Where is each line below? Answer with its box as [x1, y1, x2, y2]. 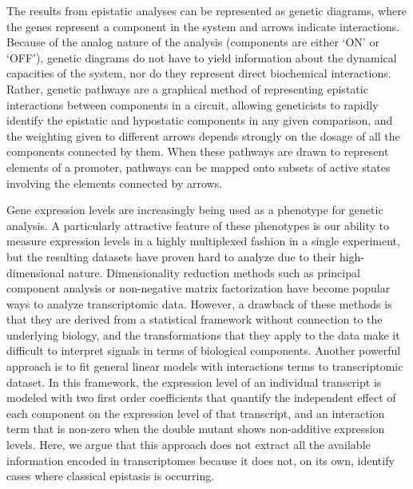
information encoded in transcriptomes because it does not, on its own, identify [6, 451, 395, 468]
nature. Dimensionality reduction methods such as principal [68, 264, 360, 280]
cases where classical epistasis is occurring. [6, 467, 215, 484]
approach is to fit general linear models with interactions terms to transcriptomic [6, 358, 403, 375]
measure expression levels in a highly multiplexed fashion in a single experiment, [6, 233, 400, 249]
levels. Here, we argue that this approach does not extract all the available [6, 436, 371, 453]
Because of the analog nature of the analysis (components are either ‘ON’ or [6, 34, 379, 50]
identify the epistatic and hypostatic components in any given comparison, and [6, 112, 393, 129]
